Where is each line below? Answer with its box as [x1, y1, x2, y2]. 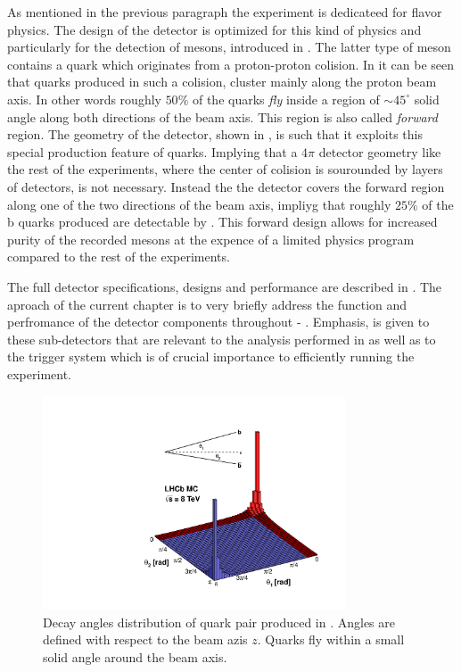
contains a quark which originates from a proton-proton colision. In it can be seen [7, 54, 455, 73]
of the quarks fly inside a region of [192, 89, 380, 108]
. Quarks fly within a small [257, 630, 405, 649]
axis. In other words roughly [7, 89, 161, 108]
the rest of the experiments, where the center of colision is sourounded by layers [7, 160, 443, 178]
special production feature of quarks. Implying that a [7, 142, 298, 161]
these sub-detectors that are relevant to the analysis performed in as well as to [7, 329, 436, 348]
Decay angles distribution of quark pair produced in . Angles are [43, 612, 395, 631]
